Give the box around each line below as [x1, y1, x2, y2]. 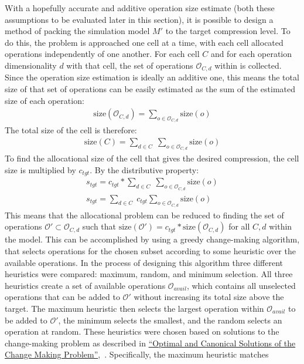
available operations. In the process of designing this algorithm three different [5, 256, 283, 268]
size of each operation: [5, 94, 84, 106]
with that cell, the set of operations [66, 59, 193, 71]
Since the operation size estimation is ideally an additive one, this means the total [5, 71, 299, 83]
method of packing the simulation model [5, 25, 150, 37]
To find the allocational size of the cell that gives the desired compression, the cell [5, 152, 299, 164]
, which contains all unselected [186, 279, 296, 291]
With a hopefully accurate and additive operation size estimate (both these [5, 2, 275, 14]
